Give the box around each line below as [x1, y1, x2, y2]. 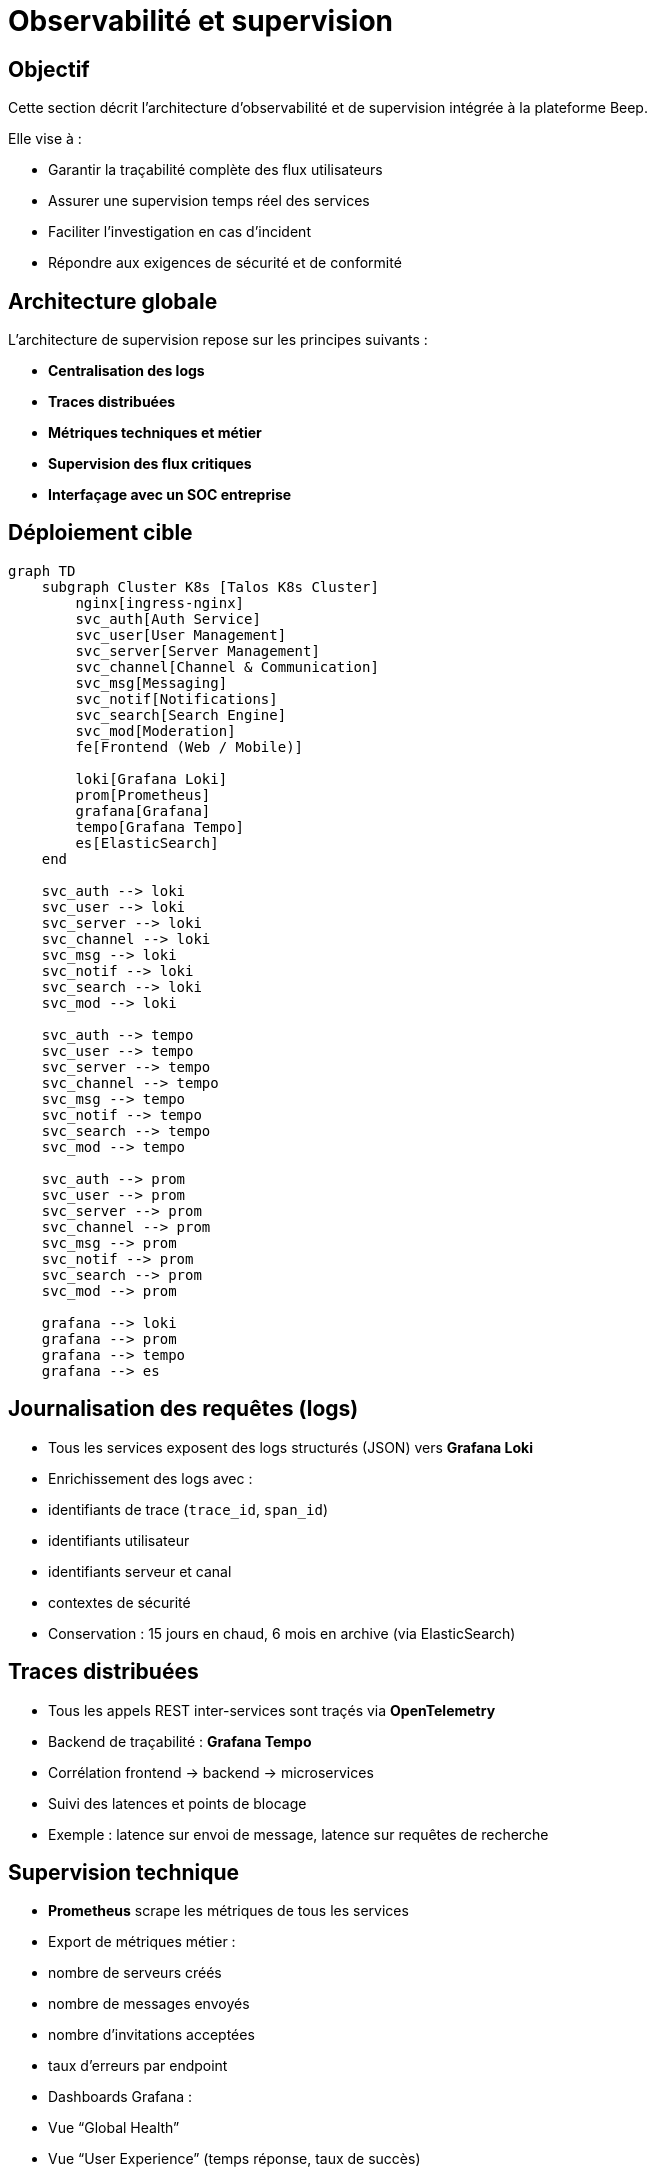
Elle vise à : [8, 130, 82, 148]
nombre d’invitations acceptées [48, 2026, 255, 2044]
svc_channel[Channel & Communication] [75, 658, 379, 675]
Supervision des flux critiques [48, 455, 252, 473]
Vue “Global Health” [48, 2119, 180, 2137]
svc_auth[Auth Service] [75, 610, 261, 627]
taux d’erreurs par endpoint [48, 2057, 228, 2075]
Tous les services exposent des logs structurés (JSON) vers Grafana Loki [48, 1438, 533, 1456]
